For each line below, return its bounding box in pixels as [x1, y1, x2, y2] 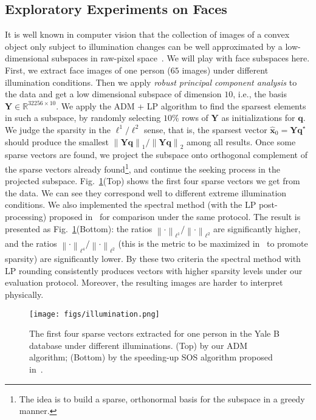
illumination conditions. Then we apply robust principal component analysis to [5, 75, 297, 88]
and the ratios [5, 237, 57, 250]
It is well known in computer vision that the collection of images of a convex [5, 28, 290, 41]
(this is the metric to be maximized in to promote [118, 237, 308, 250]
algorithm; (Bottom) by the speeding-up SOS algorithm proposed [29, 351, 273, 363]
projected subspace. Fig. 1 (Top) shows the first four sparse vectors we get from [5, 174, 300, 187]
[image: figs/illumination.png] [29, 309, 160, 318]
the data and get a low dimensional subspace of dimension [5, 88, 222, 100]
